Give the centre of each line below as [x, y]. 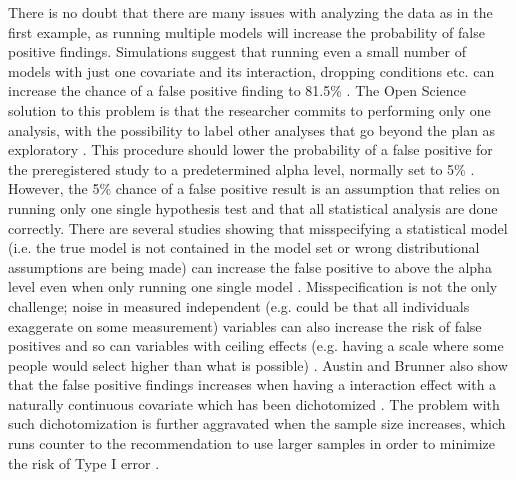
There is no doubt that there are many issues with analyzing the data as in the [250, 12]
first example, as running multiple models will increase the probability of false [246, 31]
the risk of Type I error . [84, 462]
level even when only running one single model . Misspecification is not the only [253, 286]
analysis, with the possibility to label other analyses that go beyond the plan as [252, 129]
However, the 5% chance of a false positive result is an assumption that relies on [254, 188]
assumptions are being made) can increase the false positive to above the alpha [250, 266]
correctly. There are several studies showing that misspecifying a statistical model [258, 227]
